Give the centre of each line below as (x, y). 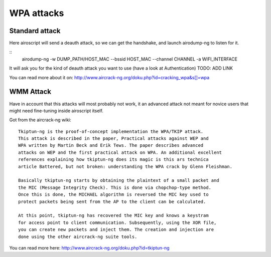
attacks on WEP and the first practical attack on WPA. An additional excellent (120, 152)
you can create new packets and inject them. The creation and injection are (116, 230)
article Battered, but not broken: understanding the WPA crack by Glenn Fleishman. (125, 166)
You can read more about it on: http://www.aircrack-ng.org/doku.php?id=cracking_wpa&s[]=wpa (109, 77)
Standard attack (35, 31)
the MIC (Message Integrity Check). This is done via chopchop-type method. (115, 187)
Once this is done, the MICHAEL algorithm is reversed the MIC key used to (113, 195)
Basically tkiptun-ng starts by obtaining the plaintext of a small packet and (119, 181)
